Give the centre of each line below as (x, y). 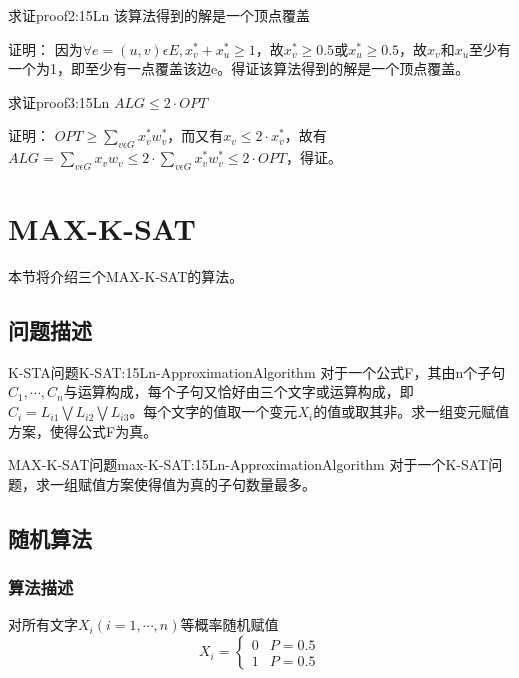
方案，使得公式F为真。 (83, 430)
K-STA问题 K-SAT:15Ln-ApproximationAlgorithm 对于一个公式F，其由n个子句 (257, 371)
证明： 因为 (45, 48)
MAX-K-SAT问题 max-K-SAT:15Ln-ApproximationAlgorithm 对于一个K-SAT (248, 464)
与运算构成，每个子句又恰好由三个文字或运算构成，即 (238, 391)
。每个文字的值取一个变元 (213, 411)
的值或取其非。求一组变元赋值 (411, 411)
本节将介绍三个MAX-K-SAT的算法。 (126, 276)
